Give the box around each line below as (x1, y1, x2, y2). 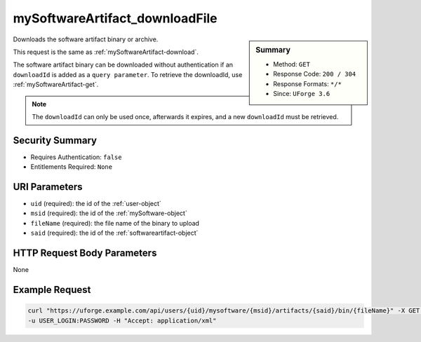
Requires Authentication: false (30, 153, 122, 161)
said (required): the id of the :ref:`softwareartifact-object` (30, 228, 199, 238)
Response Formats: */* (273, 79, 342, 88)
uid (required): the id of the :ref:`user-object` (30, 200, 161, 208)
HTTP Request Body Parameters (13, 247, 157, 259)
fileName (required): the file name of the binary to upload (30, 219, 200, 227)
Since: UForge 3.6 (273, 89, 330, 97)
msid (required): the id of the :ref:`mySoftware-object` (30, 209, 187, 217)
